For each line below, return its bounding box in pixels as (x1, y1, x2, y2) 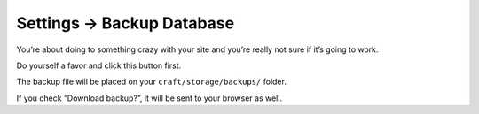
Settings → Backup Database (16, 13, 235, 33)
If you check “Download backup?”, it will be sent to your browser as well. (16, 93, 283, 103)
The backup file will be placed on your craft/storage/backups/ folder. (16, 76, 287, 87)
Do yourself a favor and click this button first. (16, 60, 182, 71)
